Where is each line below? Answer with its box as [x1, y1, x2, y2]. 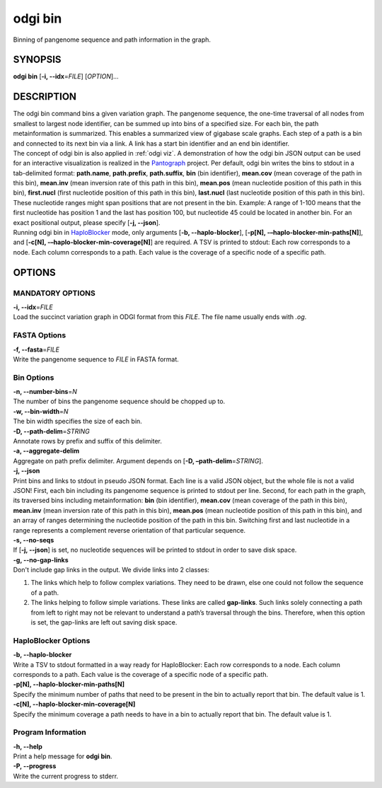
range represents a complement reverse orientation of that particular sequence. [13, 526, 246, 534]
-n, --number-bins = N [13, 388, 78, 396]
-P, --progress [13, 762, 57, 770]
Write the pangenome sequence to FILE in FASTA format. [13, 354, 180, 364]
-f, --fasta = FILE [13, 345, 60, 354]
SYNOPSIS [13, 54, 62, 66]
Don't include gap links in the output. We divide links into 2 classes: [13, 566, 210, 574]
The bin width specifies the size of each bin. [13, 417, 143, 426]
